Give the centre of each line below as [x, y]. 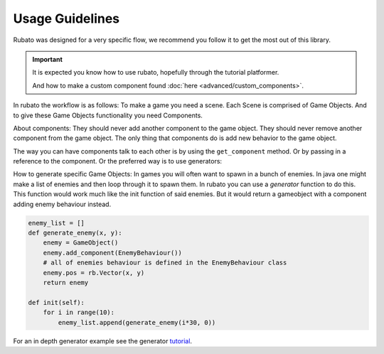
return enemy [66, 282]
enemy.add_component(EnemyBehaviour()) [113, 253]
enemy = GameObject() [81, 243]
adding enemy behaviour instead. [62, 204]
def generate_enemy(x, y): [75, 233]
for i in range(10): [79, 312]
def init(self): [57, 302]
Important [48, 59]
